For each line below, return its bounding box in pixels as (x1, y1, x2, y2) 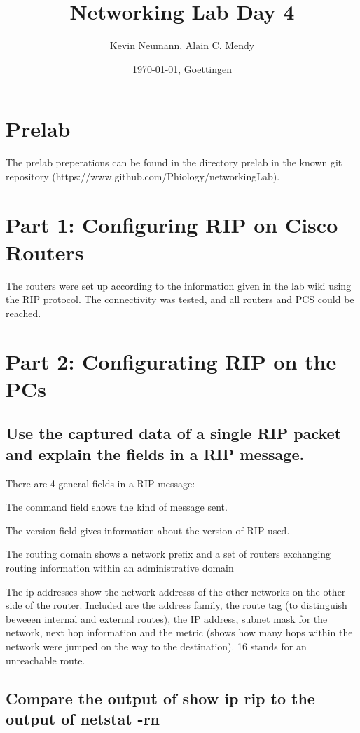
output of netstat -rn (6, 708, 160, 729)
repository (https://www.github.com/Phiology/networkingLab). (6, 168, 280, 183)
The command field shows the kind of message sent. (6, 499, 228, 514)
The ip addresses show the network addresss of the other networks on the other (6, 584, 346, 598)
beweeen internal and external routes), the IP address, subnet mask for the (6, 611, 328, 626)
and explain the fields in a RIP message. (6, 443, 305, 464)
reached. (6, 305, 41, 320)
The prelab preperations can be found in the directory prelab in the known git (6, 155, 342, 170)
